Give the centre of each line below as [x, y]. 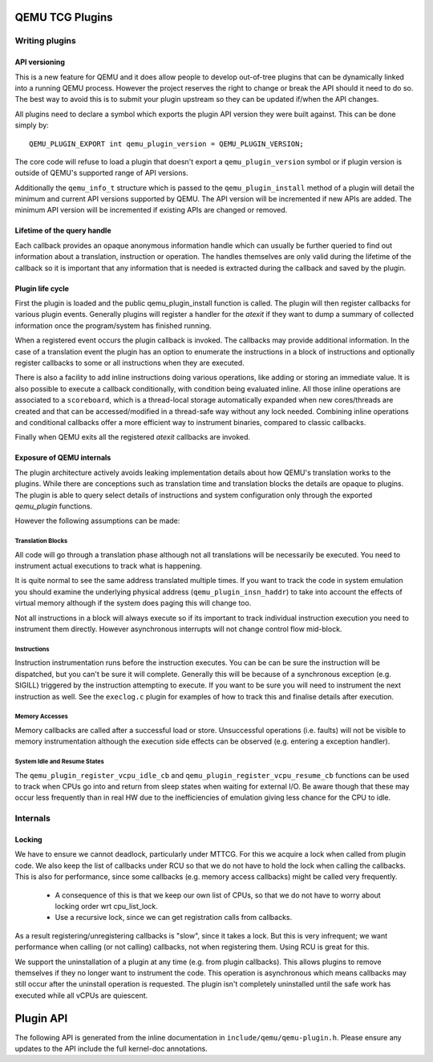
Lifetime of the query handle [63, 231]
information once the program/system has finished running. [113, 326]
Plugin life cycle [42, 288]
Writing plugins [45, 41]
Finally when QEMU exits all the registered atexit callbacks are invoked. [133, 437]
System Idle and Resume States [59, 762]
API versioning [40, 62]
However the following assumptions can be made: [97, 521]
